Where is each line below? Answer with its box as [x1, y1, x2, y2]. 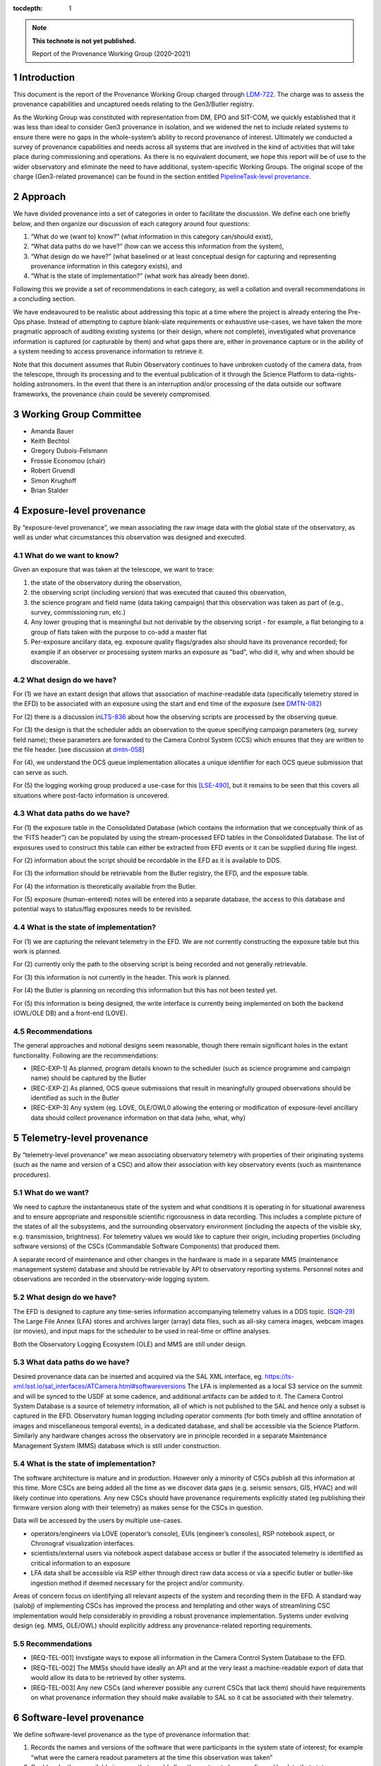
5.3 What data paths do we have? [13, 1357, 130, 1367]
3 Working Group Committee [13, 408, 142, 420]
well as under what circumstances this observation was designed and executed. [13, 533, 246, 542]
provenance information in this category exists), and [30, 262, 183, 271]
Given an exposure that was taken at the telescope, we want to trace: [13, 565, 214, 574]
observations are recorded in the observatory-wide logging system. [13, 1275, 210, 1284]
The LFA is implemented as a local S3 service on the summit [187, 1382, 363, 1391]
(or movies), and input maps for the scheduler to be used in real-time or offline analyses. [13, 1327, 271, 1335]
